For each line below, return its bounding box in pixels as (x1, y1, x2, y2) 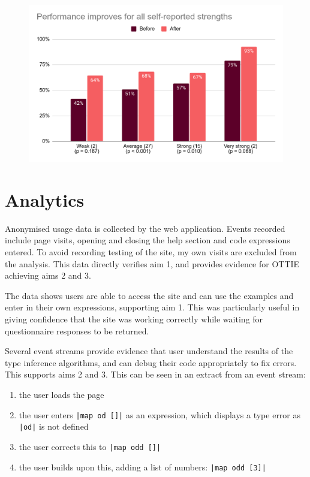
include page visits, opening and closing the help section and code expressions (5, 234, 290, 246)
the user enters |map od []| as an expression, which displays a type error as (19, 408, 301, 421)
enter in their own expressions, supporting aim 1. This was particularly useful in (5, 301, 300, 313)
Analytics (5, 187, 85, 212)
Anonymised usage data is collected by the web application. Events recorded (5, 222, 285, 234)
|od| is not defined (19, 420, 89, 433)
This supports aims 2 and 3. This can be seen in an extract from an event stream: (5, 368, 306, 381)
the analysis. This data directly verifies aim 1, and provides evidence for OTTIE (5, 257, 300, 270)
